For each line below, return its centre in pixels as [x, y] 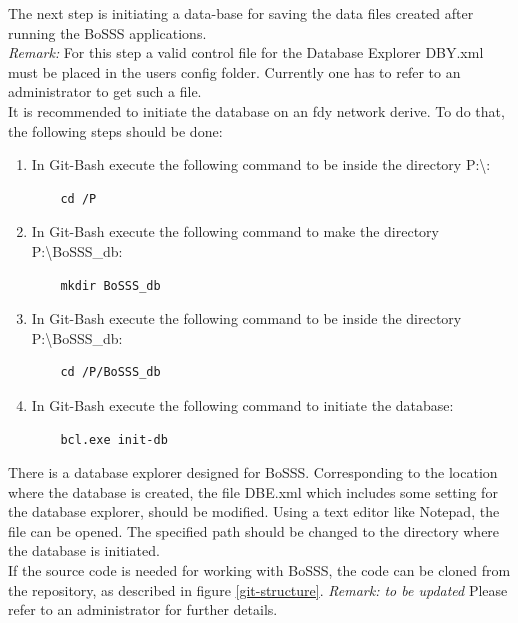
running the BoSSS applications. [107, 32]
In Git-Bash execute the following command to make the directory [235, 231]
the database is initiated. [84, 550]
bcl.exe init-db [114, 439]
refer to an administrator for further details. [143, 609]
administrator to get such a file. [105, 91]
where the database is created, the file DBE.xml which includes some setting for [253, 491]
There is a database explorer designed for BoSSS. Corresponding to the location [253, 472]
